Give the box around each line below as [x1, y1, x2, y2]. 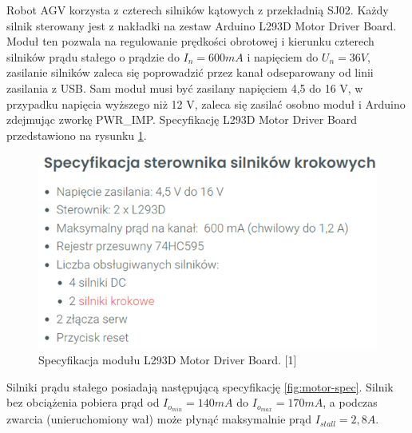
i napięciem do [247, 48, 319, 65]
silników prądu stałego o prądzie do [6, 48, 180, 65]
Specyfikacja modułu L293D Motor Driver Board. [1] [38, 351, 297, 367]
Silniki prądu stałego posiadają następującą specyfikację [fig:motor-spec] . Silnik [6, 378, 394, 395]
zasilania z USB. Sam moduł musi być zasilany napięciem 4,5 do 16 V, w [6, 79, 363, 96]
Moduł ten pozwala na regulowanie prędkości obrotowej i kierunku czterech [6, 33, 374, 50]
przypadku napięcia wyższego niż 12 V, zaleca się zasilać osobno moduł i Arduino [6, 95, 406, 112]
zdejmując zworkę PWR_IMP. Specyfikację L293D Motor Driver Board [6, 111, 358, 128]
